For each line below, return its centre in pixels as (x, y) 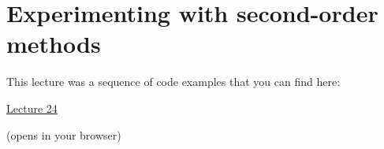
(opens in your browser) (64, 134)
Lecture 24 (32, 108)
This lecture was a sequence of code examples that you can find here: (173, 82)
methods (54, 44)
